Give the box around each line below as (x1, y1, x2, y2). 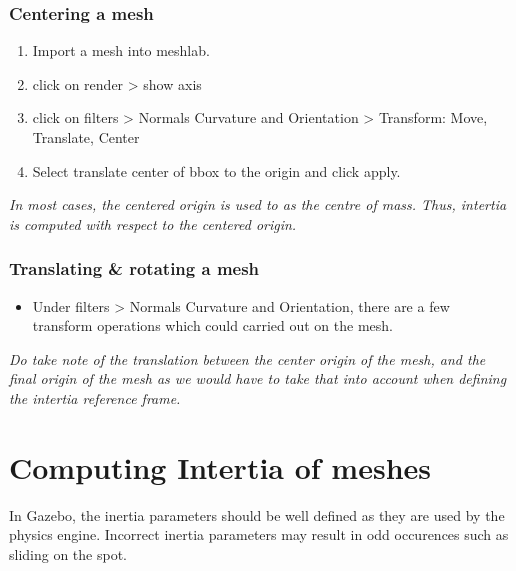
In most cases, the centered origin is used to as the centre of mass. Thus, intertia (9, 194, 507, 215)
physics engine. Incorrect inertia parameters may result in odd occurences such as (9, 524, 509, 545)
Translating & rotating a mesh (9, 256, 260, 281)
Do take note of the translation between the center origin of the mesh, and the (9, 348, 486, 369)
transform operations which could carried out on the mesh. (32, 315, 393, 336)
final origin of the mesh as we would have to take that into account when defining (9, 368, 507, 389)
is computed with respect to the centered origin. (9, 213, 297, 234)
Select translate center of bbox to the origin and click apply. (32, 160, 401, 181)
